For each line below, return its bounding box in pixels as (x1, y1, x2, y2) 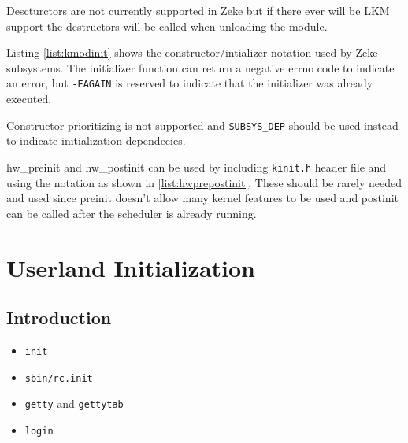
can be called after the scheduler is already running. (6, 205, 257, 221)
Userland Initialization (6, 251, 256, 283)
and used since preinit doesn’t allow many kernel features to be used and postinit (6, 190, 399, 206)
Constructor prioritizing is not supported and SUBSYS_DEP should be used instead (6, 116, 399, 133)
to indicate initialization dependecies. (6, 132, 186, 149)
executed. (6, 90, 52, 107)
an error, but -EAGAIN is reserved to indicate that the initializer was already (6, 75, 373, 91)
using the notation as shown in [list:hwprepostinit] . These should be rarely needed (6, 174, 402, 190)
